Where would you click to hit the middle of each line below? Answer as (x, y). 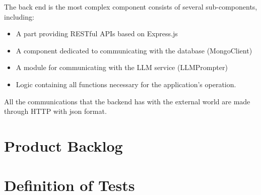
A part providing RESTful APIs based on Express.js (97, 34)
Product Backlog (63, 145)
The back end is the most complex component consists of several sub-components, (131, 7)
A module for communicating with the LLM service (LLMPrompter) (122, 67)
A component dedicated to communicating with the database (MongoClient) (134, 50)
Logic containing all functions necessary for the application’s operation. (126, 84)
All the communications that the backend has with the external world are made (127, 101)
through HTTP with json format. (55, 111)
